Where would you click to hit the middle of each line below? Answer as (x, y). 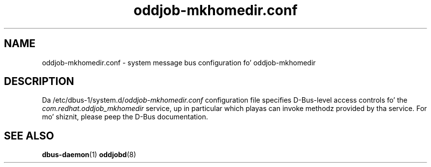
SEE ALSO (29, 136)
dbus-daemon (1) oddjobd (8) (89, 155)
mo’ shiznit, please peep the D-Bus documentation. (125, 117)
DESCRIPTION (39, 82)
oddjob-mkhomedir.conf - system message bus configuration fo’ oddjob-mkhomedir (179, 62)
